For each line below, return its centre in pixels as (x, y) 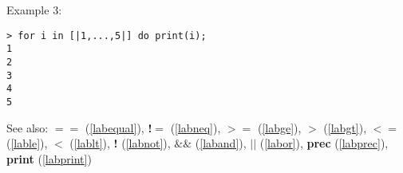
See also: (28, 127)
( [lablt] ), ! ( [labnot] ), (120, 143)
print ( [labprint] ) (49, 158)
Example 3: (34, 10)
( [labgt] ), (345, 127)
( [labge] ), (279, 127)
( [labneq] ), (196, 127)
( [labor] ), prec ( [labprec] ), (324, 143)
